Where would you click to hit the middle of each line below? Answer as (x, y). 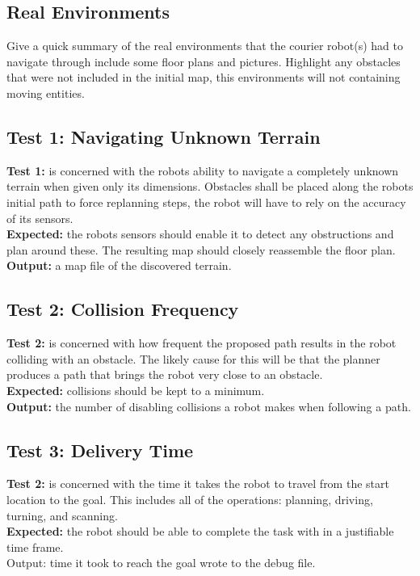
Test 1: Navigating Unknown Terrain (164, 136)
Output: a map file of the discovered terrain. (119, 265)
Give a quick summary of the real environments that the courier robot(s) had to (205, 46)
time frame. (35, 547)
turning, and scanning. (62, 515)
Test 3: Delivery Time (100, 450)
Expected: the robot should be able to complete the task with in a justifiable (200, 531)
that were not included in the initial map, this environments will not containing (204, 77)
